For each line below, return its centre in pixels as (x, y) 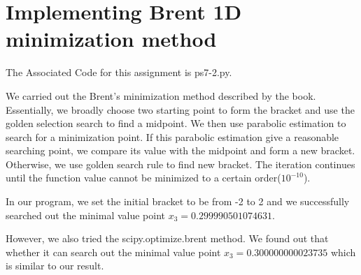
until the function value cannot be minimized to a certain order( (143, 178)
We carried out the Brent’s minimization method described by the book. (161, 95)
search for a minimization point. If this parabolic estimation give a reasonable (172, 136)
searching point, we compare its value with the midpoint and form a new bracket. (180, 150)
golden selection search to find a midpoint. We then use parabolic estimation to (176, 123)
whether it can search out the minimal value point (113, 252)
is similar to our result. (55, 266)
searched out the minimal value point (86, 215)
